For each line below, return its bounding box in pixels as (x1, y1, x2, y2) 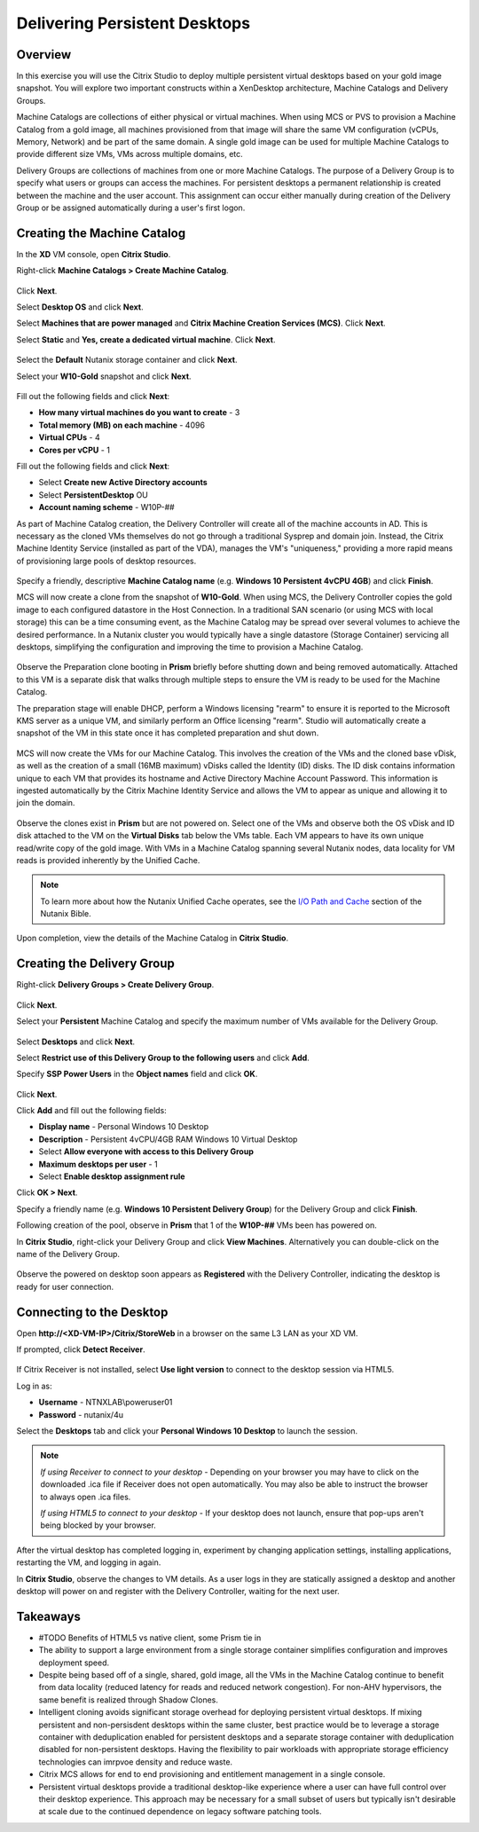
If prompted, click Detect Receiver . (16, 1344, 145, 1355)
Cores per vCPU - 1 (38, 444, 111, 455)
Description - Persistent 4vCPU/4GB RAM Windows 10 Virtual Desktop (38, 1134, 298, 1144)
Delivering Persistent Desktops (16, 13, 251, 33)
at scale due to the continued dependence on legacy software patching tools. (38, 1806, 323, 1817)
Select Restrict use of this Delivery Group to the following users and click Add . (16, 1052, 310, 1063)
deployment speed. (38, 1657, 110, 1668)
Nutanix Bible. (40, 908, 92, 919)
